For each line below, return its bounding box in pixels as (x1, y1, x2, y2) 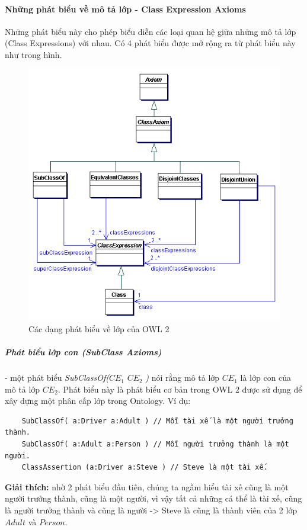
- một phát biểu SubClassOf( (5, 371, 109, 384)
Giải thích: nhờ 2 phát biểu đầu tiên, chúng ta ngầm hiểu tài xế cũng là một (5, 480, 289, 493)
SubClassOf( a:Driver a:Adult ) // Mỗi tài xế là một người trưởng (21, 416, 293, 425)
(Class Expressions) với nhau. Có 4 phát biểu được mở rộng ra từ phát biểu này (5, 37, 296, 49)
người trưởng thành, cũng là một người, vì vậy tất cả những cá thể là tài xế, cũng (5, 492, 302, 505)
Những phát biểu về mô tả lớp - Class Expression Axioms (5, 2, 246, 15)
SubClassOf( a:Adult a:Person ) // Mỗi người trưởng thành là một (21, 440, 289, 449)
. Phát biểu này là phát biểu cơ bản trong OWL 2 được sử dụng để (57, 383, 302, 395)
